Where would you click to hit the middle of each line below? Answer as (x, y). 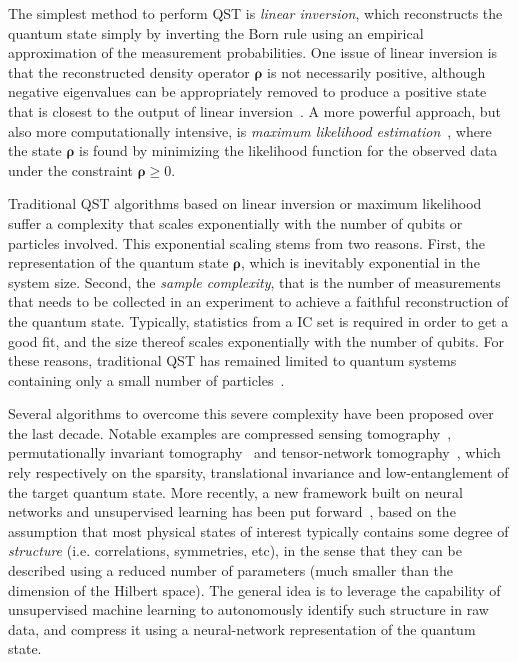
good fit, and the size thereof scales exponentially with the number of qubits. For (256, 340)
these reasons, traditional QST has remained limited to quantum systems (232, 360)
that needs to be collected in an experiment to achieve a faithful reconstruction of (258, 301)
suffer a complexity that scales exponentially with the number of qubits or (235, 222)
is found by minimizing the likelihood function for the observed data (288, 150)
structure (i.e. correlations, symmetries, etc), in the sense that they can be (235, 550)
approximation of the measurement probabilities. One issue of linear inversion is (253, 52)
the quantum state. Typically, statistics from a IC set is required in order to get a (258, 320)
